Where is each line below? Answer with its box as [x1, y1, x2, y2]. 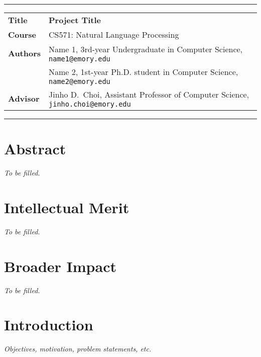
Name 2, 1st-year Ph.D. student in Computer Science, [49, 66, 238, 77]
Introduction [4, 314, 93, 335]
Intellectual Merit [4, 197, 129, 217]
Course [8, 29, 37, 40]
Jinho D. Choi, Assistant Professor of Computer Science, [49, 88, 249, 100]
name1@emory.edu [49, 55, 110, 63]
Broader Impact [4, 255, 116, 276]
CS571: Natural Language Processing [49, 29, 179, 40]
